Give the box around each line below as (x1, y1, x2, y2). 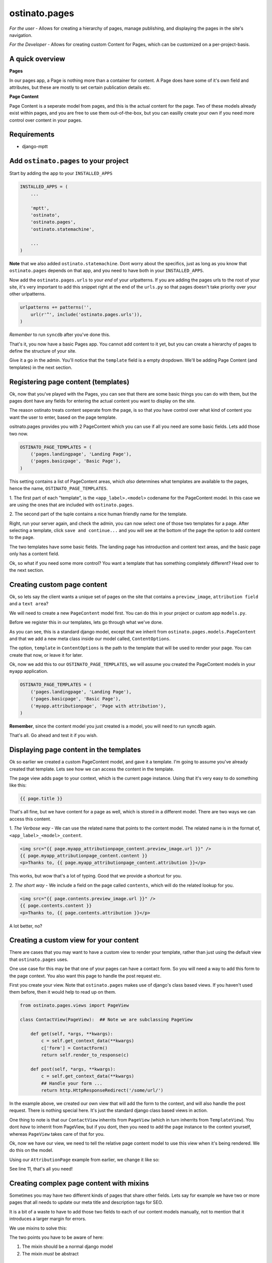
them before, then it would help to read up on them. (9, 989, 116, 995)
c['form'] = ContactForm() (41, 1045, 108, 1051)
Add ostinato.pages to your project (9, 157, 129, 165)
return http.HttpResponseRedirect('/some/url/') (41, 1088, 164, 1093)
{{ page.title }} (20, 796, 63, 802)
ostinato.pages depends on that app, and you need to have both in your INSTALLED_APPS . (9, 268, 204, 274)
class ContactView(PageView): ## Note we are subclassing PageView (20, 1017, 193, 1023)
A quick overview (9, 55, 65, 63)
